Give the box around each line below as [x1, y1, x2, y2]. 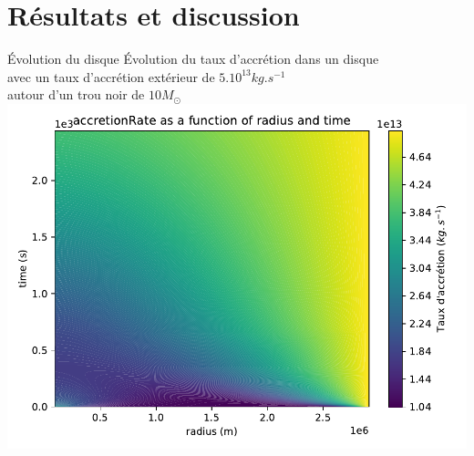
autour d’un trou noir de [7, 85, 145, 104]
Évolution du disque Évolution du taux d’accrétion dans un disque [7, 49, 379, 68]
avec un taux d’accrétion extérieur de [7, 67, 215, 86]
